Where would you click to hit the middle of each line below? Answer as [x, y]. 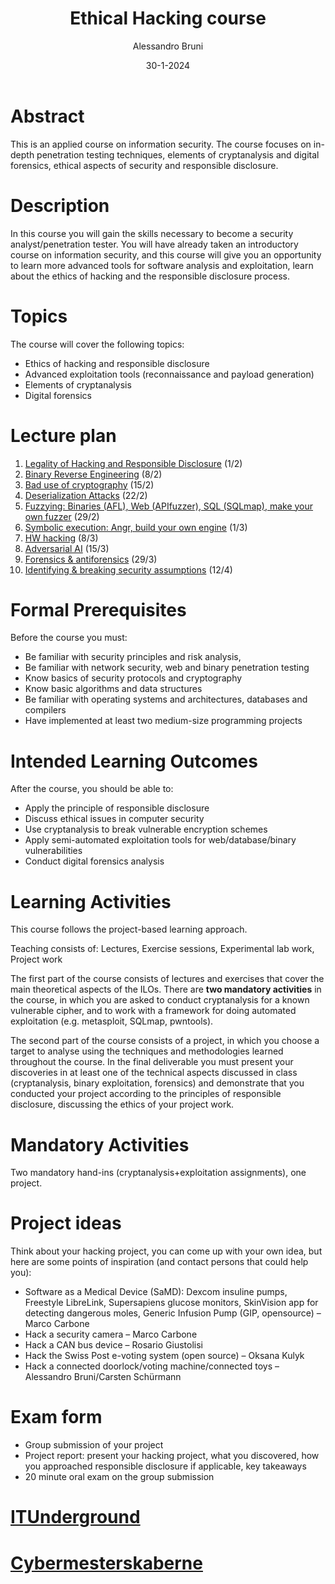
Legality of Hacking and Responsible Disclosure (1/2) [133, 463]
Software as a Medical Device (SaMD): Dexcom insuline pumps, [156, 1292]
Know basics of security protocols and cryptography [133, 678]
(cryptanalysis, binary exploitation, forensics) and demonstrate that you [157, 1083]
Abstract [47, 116]
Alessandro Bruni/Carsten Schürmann [103, 1377]
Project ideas [66, 1223]
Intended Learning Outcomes [134, 761]
